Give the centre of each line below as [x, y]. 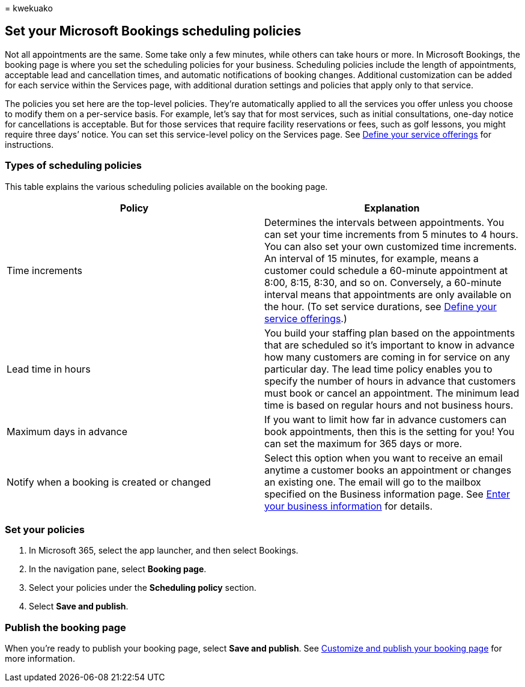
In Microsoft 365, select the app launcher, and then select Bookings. [164, 551]
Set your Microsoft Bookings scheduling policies [153, 31]
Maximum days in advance [67, 431]
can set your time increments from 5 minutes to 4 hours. [391, 234]
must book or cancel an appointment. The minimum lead [392, 393]
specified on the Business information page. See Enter [387, 494]
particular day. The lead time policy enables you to [378, 369]
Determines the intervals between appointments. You [384, 222]
